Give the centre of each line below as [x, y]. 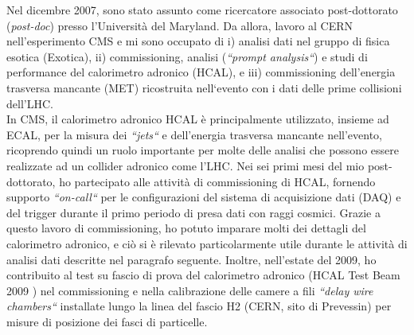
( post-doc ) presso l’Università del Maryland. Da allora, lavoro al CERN [180, 25]
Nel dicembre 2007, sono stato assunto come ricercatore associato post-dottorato [202, 10]
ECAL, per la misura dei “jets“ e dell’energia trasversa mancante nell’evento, [194, 134]
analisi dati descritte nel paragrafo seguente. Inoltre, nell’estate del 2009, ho [191, 259]
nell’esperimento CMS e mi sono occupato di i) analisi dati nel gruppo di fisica [198, 41]
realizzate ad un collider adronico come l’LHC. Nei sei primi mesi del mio [186, 165]
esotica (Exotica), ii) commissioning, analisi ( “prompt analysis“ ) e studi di [187, 56]
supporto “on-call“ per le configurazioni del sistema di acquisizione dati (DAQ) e [204, 197]
